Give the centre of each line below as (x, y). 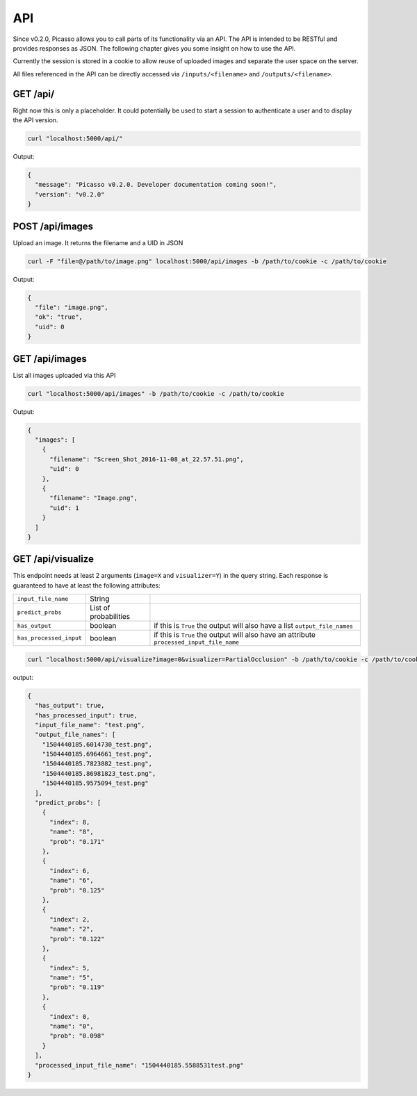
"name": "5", (72, 978)
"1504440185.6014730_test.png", (97, 744)
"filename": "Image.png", (94, 498)
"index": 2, (70, 919)
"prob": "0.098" (77, 1036)
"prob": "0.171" (77, 841)
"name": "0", (72, 1027)
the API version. (35, 120)
